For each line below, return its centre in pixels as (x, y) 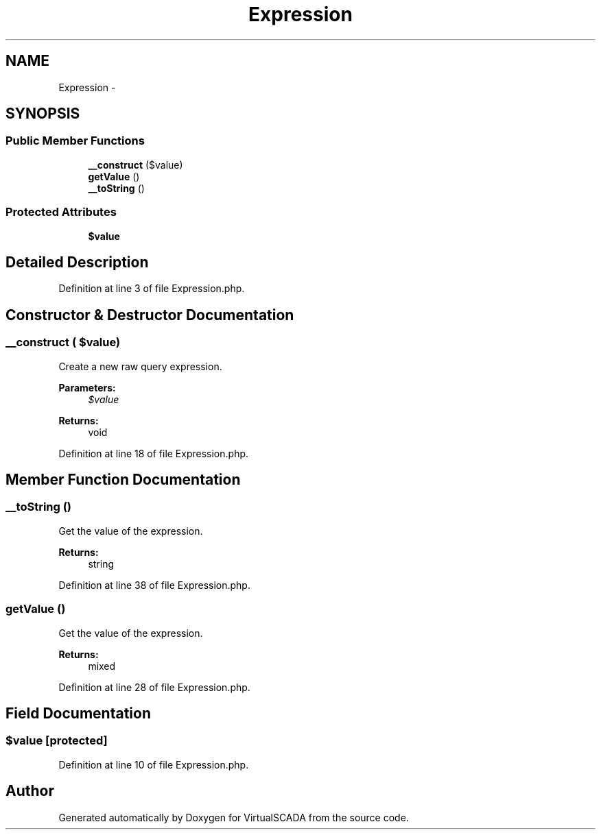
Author (30, 791)
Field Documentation (78, 714)
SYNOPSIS (43, 114)
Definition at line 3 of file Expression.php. (152, 289)
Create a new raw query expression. (140, 366)
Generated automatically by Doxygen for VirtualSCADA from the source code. (234, 817)
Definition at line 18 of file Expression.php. (154, 453)
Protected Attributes (61, 212)
